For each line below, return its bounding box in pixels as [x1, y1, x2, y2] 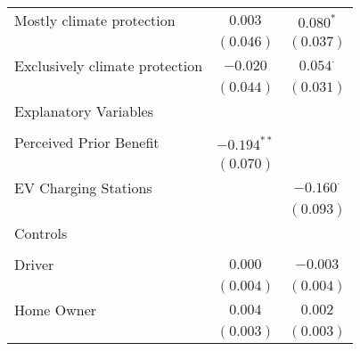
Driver [14, 254, 54, 274]
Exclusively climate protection [14, 55, 203, 76]
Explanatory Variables [14, 101, 154, 121]
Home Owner [14, 299, 97, 320]
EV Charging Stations [14, 177, 152, 198]
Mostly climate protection [14, 10, 176, 30]
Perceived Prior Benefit [14, 132, 160, 152]
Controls [14, 223, 68, 243]
